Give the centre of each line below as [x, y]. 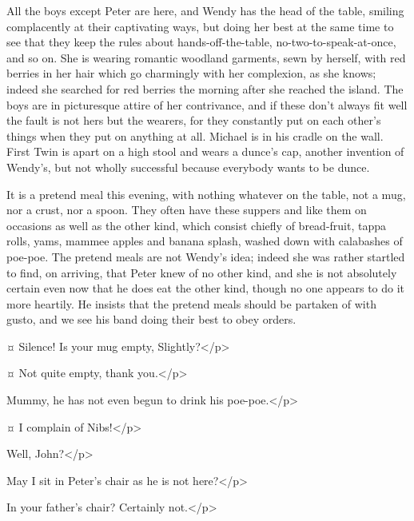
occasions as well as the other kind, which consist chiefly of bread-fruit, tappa [197, 225]
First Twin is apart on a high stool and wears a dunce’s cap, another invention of [205, 151]
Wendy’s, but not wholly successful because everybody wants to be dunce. [188, 167]
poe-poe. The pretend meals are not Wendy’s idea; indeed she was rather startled [206, 256]
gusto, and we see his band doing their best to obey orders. [151, 319]
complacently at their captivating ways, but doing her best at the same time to [200, 26]
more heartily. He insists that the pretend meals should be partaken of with [191, 303]
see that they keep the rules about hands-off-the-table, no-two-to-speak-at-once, [201, 42]
